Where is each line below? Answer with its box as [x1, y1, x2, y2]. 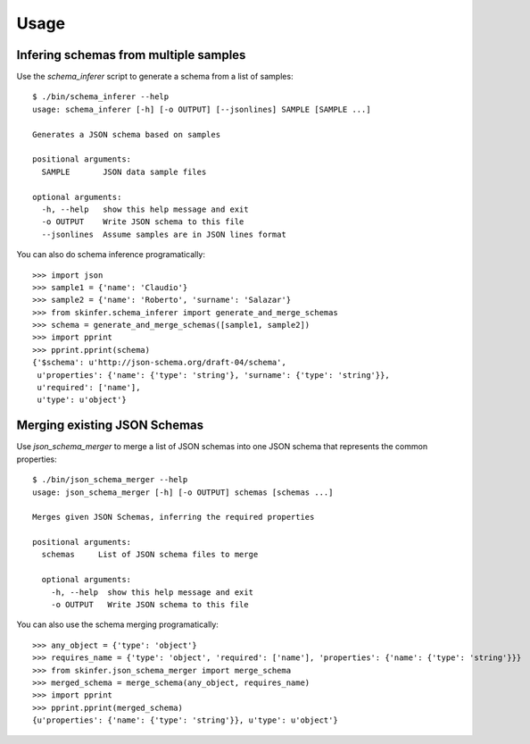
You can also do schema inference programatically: [16, 249, 205, 260]
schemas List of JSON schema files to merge [41, 549, 259, 560]
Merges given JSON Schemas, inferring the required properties [32, 512, 315, 522]
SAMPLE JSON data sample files [41, 166, 207, 177]
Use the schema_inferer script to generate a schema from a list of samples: [16, 71, 294, 82]
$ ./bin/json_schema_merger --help [32, 474, 188, 485]
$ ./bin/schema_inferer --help [32, 92, 170, 102]
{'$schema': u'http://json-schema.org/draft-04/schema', [32, 357, 287, 368]
